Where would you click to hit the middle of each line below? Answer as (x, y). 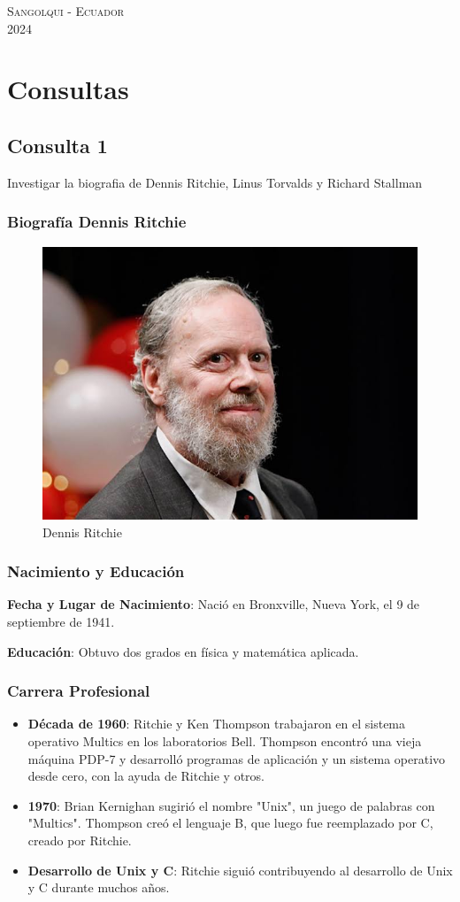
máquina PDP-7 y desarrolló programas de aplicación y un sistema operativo (237, 758)
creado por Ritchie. (80, 840)
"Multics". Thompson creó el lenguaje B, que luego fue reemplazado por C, (230, 823)
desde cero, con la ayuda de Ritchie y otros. (146, 776)
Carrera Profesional (79, 691)
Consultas (68, 89)
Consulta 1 (57, 145)
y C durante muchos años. (99, 887)
